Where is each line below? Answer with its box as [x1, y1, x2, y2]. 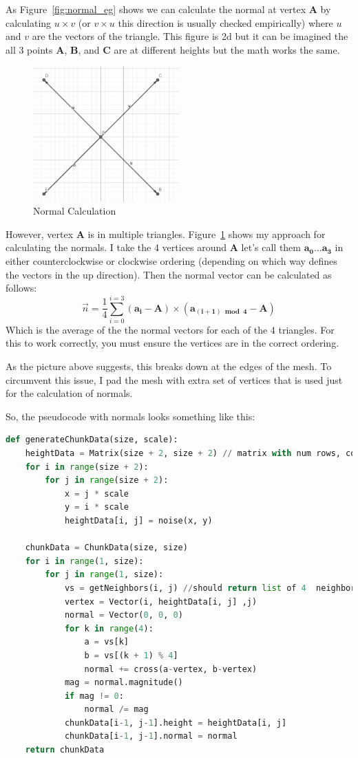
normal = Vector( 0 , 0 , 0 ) [64, 610, 183, 620]
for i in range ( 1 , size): [25, 556, 144, 566]
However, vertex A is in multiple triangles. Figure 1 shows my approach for [6, 226, 326, 241]
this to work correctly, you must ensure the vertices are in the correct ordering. [6, 336, 339, 350]
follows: [6, 281, 37, 295]
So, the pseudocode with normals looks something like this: [6, 409, 255, 423]
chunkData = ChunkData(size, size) [25, 543, 188, 553]
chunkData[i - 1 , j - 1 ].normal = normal [64, 731, 238, 741]
